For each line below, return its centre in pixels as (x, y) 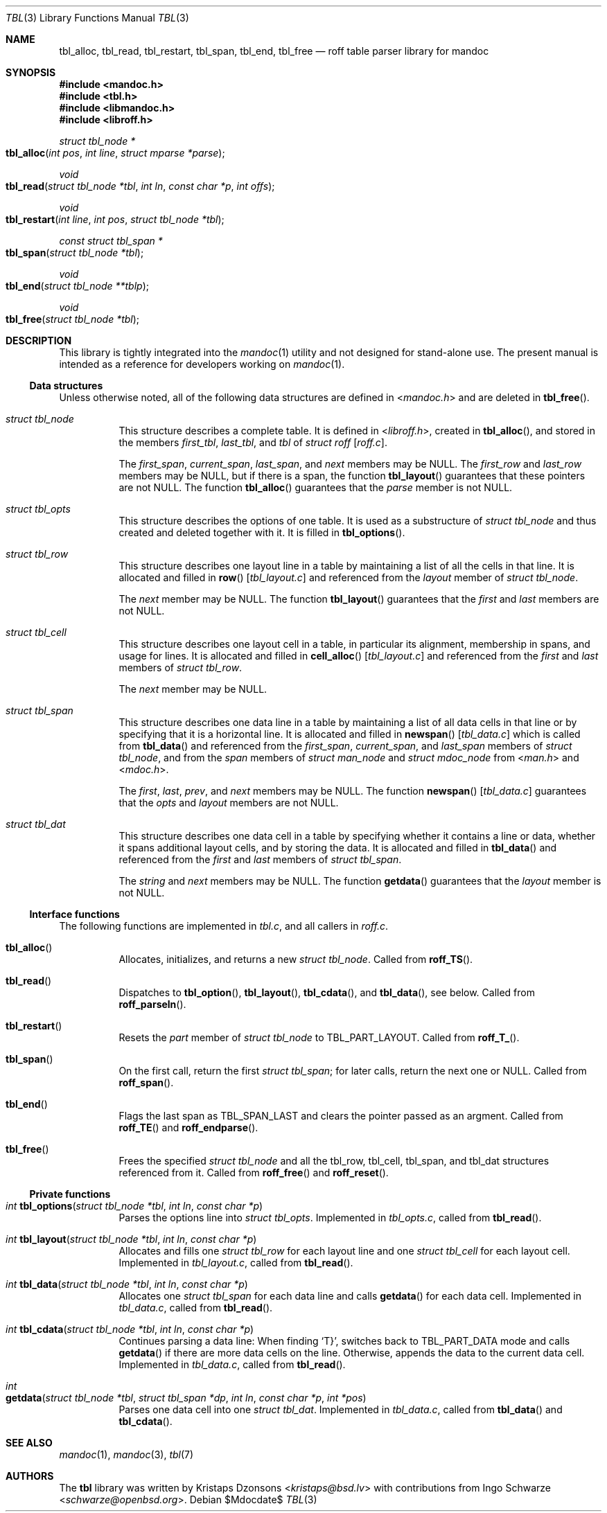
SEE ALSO (29, 1443)
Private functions (70, 1194)
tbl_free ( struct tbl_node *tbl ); (73, 319)
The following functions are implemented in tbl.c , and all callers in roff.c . (224, 926)
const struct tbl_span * (111, 241)
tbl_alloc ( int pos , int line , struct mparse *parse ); (115, 153)
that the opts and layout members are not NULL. (229, 803)
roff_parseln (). (152, 1004)
